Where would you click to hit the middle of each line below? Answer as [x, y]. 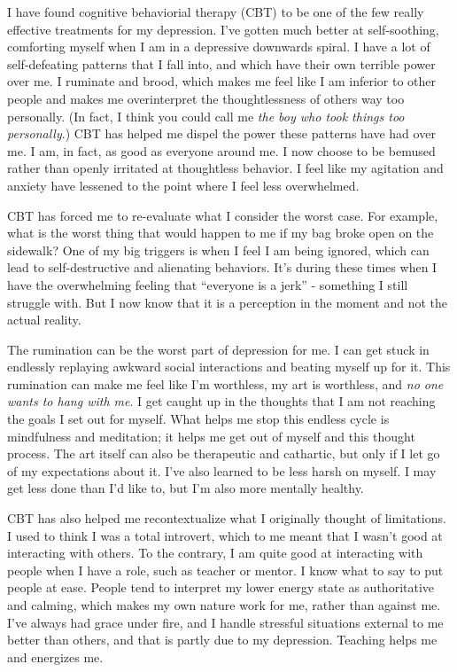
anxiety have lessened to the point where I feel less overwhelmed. [183, 185]
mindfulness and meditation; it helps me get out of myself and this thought [211, 436]
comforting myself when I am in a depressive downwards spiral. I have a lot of [219, 47]
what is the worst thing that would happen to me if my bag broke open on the [221, 233]
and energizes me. [55, 656]
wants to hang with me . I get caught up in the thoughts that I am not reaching [221, 401]
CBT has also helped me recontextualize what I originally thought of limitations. [227, 518]
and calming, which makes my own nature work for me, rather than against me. [224, 605]
